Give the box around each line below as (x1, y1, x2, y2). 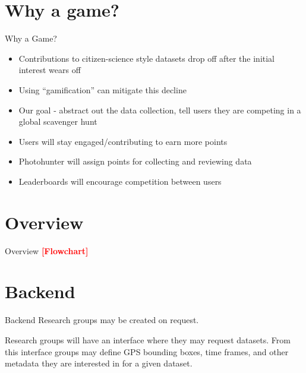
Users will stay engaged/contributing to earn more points (18, 135, 228, 147)
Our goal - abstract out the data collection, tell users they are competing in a (18, 103, 301, 116)
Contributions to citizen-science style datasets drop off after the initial (18, 52, 275, 64)
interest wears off (18, 64, 81, 76)
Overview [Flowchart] (5, 244, 89, 257)
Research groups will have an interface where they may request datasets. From (5, 333, 291, 346)
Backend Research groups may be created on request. (5, 314, 199, 326)
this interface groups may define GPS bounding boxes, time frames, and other (5, 345, 289, 358)
